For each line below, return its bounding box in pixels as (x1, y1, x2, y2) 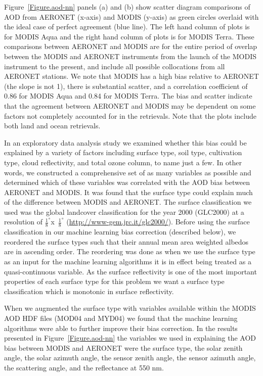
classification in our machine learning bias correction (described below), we (4, 226, 236, 237)
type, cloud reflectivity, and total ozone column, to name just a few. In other (4, 157, 242, 167)
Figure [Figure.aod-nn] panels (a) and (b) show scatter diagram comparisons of (4, 2, 250, 12)
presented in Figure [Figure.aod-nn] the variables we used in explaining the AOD (4, 333, 256, 343)
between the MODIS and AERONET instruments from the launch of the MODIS (4, 51, 256, 61)
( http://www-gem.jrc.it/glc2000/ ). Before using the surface (66, 216, 250, 227)
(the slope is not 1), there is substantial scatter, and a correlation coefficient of (4, 80, 248, 91)
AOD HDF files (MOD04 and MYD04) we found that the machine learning (4, 313, 238, 323)
